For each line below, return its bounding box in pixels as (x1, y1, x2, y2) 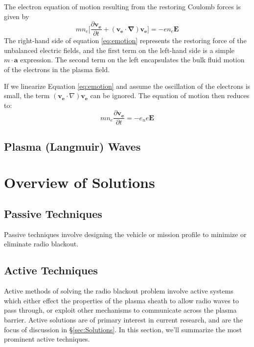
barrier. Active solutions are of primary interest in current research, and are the (4, 315, 243, 324)
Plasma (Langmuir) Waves (4, 138, 141, 154)
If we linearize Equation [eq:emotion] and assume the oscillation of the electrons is (4, 80, 251, 91)
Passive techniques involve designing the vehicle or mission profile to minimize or (4, 229, 247, 239)
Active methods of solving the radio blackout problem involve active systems (4, 286, 233, 296)
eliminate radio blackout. (4, 239, 79, 249)
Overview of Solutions (4, 172, 155, 192)
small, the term (4, 90, 50, 101)
